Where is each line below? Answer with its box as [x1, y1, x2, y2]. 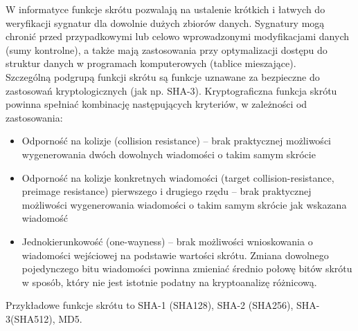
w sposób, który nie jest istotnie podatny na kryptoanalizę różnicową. [21, 274, 317, 289]
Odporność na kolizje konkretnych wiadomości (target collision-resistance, [21, 170, 334, 185]
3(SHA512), [6, 311, 55, 325]
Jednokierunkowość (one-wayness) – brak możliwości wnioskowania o [21, 234, 313, 248]
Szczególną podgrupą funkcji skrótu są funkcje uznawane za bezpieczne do [6, 69, 320, 84]
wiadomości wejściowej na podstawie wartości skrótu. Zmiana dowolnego [21, 247, 329, 262]
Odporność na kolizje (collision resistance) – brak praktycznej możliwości [21, 133, 331, 148]
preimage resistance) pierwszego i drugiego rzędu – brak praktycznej [21, 184, 312, 198]
